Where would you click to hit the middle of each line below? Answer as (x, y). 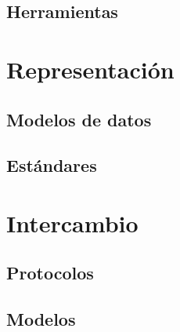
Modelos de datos (79, 119)
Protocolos (50, 273)
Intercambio (72, 223)
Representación (90, 69)
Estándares (52, 165)
